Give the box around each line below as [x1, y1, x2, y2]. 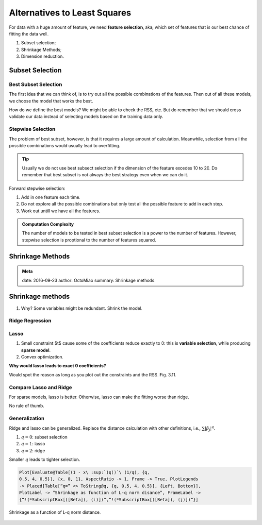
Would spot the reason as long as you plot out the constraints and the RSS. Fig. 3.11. [9, 372, 177, 377]
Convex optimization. [21, 354, 64, 360]
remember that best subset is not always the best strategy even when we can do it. [22, 172, 189, 178]
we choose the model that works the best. [9, 98, 93, 104]
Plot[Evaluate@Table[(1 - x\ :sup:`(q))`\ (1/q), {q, [19, 470, 150, 475]
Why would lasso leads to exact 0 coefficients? [9, 363, 106, 369]
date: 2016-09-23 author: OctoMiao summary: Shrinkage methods [22, 277, 155, 283]
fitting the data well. [9, 31, 49, 36]
